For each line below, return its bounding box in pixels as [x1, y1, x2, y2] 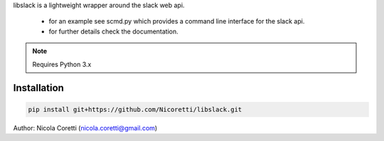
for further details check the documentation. [48, 27, 179, 36]
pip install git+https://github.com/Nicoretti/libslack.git [28, 105, 242, 113]
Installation [13, 82, 64, 94]
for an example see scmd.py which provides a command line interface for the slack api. [48, 17, 305, 26]
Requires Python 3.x [32, 60, 92, 68]
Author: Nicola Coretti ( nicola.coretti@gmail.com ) [13, 123, 158, 132]
